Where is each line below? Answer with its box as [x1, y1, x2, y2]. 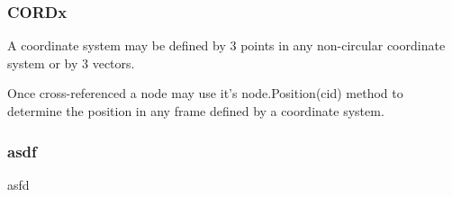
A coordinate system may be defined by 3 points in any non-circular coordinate [7, 36, 446, 55]
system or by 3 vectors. [7, 53, 135, 72]
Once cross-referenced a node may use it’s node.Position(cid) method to [7, 84, 403, 103]
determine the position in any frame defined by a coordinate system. [7, 102, 384, 120]
